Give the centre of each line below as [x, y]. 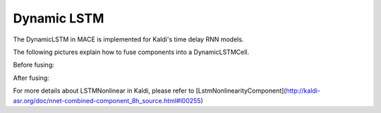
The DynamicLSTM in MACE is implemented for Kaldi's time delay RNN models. [128, 39]
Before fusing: [34, 65]
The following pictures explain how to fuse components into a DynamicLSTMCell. [131, 52]
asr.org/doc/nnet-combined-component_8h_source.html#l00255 [107, 100]
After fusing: [31, 78]
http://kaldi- [303, 91]
